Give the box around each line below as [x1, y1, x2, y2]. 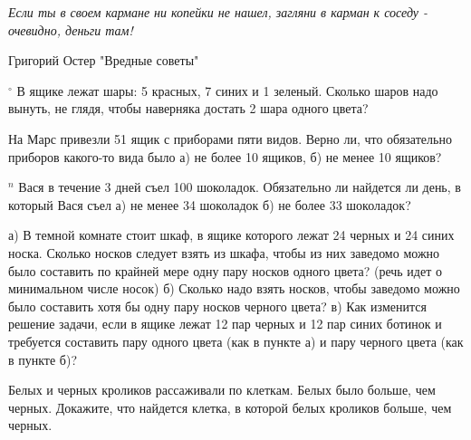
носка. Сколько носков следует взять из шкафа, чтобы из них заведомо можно [8, 243, 440, 262]
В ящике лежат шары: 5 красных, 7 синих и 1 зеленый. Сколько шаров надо [16, 81, 438, 100]
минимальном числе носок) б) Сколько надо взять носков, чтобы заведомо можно [8, 279, 460, 298]
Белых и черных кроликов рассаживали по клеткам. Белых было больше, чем [8, 380, 436, 399]
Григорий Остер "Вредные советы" [8, 51, 199, 70]
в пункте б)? [8, 349, 78, 368]
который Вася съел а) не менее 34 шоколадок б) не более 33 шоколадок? [8, 195, 411, 214]
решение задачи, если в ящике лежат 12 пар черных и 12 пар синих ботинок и [8, 314, 442, 333]
